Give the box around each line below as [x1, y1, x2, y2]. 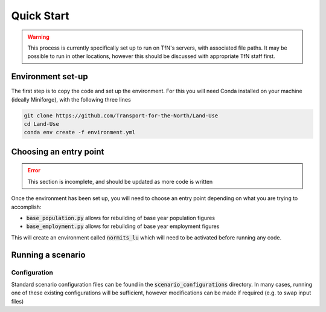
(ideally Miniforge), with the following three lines [11, 96, 131, 103]
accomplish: [11, 203, 42, 210]
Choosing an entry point [11, 146, 104, 157]
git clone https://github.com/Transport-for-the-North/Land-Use [24, 112, 219, 119]
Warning [27, 33, 50, 41]
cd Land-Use [24, 121, 60, 127]
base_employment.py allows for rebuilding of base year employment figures [26, 223, 220, 230]
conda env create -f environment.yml [24, 129, 136, 136]
